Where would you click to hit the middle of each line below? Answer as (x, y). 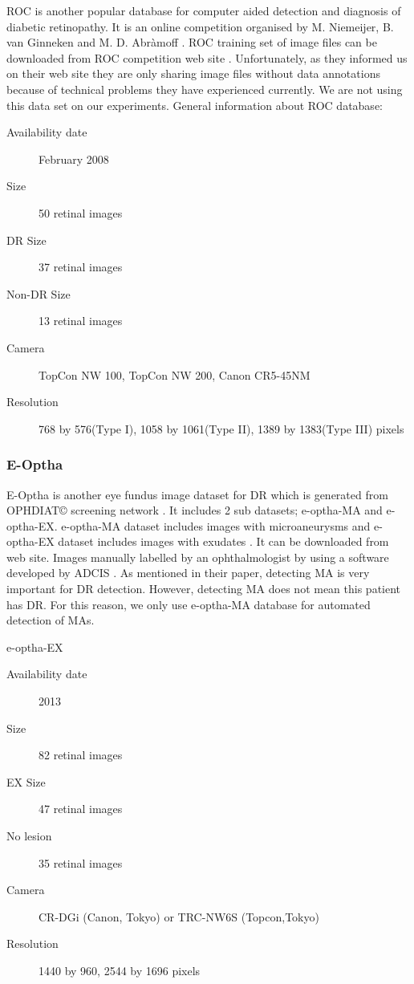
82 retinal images (81, 755)
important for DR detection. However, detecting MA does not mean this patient (204, 589)
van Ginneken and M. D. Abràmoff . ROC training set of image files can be (192, 42)
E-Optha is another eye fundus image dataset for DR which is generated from (197, 494)
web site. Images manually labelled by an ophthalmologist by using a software (198, 557)
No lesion (29, 836)
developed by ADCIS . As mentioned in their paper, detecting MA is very (188, 573)
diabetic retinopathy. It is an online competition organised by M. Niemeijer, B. (200, 26)
